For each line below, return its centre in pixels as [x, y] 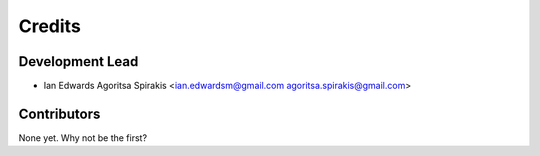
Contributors [59, 113]
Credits [50, 26]
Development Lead [78, 61]
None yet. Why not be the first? [83, 137]
